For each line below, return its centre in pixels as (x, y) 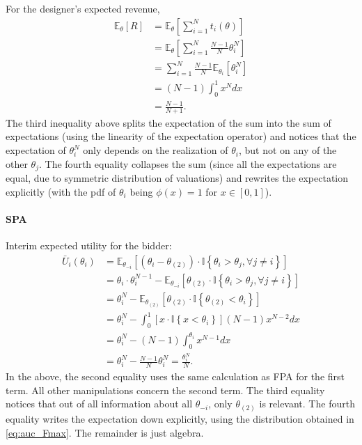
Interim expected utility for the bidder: (89, 245)
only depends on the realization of (156, 150)
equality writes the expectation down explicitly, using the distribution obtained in (180, 419)
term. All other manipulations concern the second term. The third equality (165, 390)
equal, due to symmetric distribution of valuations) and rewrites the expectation (177, 178)
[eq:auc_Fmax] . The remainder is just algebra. (105, 432)
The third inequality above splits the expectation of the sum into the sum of (168, 122)
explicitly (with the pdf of (61, 191)
